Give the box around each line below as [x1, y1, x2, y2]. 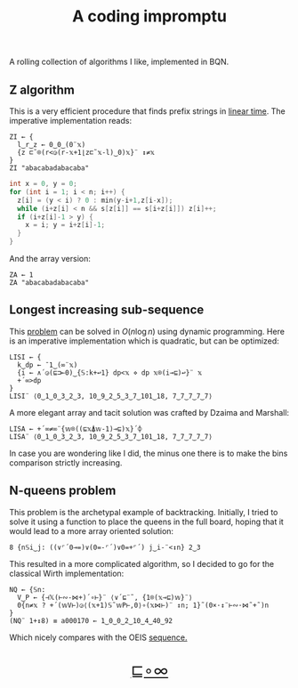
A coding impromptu [72, 6, 227, 27]
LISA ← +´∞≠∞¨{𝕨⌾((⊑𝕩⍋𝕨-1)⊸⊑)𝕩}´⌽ [9, 425, 142, 433]
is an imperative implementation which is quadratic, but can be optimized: [9, 336, 280, 346]
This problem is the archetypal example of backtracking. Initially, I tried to [9, 506, 278, 517]
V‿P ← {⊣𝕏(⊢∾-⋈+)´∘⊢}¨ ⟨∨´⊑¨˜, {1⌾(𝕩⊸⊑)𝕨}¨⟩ [17, 593, 193, 602]
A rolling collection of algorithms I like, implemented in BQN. [9, 56, 230, 68]
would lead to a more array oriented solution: [9, 525, 174, 536]
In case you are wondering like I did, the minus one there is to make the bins [9, 448, 288, 458]
